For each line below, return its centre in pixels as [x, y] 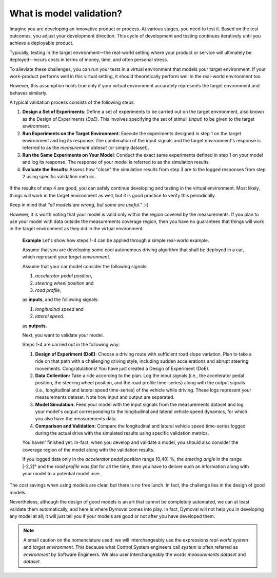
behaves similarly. [28, 93]
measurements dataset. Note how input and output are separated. [105, 397]
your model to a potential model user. [62, 474]
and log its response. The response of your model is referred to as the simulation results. [116, 162]
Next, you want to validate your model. [63, 335]
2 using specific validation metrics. [59, 176]
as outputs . [35, 326]
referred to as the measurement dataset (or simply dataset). [86, 148]
